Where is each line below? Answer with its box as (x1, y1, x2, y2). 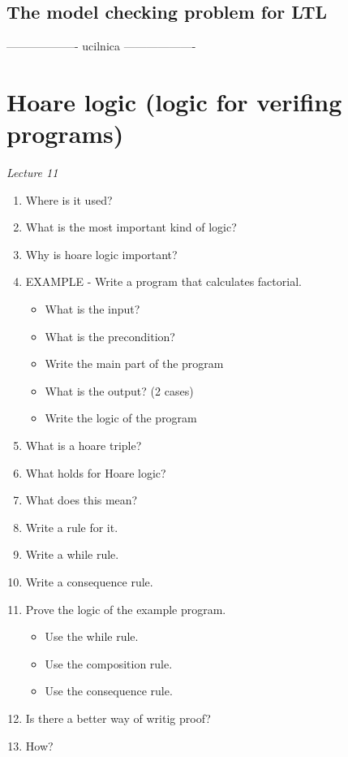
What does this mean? (25, 491, 138, 508)
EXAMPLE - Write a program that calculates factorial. (25, 273, 302, 290)
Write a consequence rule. (25, 573, 153, 590)
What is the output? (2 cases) (45, 382, 194, 399)
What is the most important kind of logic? (25, 218, 237, 236)
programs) (6, 117, 124, 150)
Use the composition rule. (45, 655, 173, 672)
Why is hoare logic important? (25, 245, 178, 262)
